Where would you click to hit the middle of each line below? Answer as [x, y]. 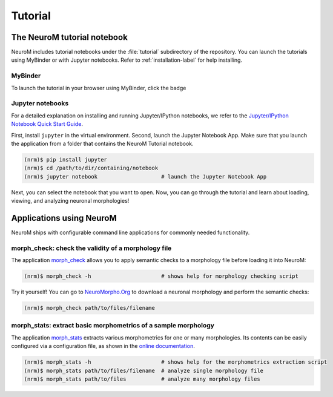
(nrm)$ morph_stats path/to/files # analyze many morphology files [142, 379]
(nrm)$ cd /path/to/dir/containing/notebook [91, 168]
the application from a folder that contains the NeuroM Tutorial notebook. [102, 143]
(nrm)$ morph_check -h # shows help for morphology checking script [161, 276]
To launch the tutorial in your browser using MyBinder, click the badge [99, 88]
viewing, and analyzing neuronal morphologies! [70, 201]
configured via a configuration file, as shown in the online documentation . [103, 346]
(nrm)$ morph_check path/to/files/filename [90, 308]
